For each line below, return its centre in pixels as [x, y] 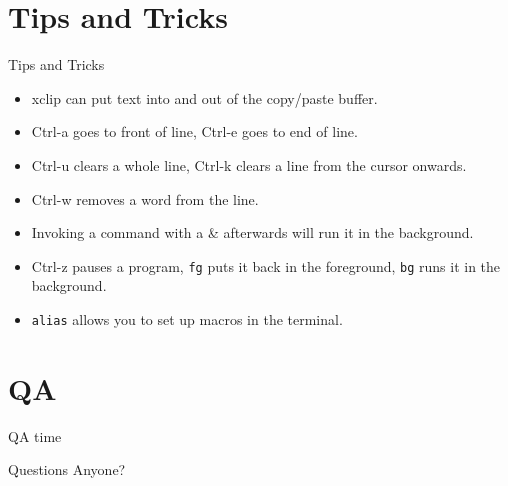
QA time [35, 435]
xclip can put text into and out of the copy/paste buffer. [204, 97]
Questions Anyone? [67, 469]
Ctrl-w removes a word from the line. [145, 198]
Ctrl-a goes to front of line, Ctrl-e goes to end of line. [194, 131]
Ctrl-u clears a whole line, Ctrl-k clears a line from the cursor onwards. [249, 164]
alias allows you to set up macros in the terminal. [187, 318]
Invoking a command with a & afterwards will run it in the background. [252, 232]
